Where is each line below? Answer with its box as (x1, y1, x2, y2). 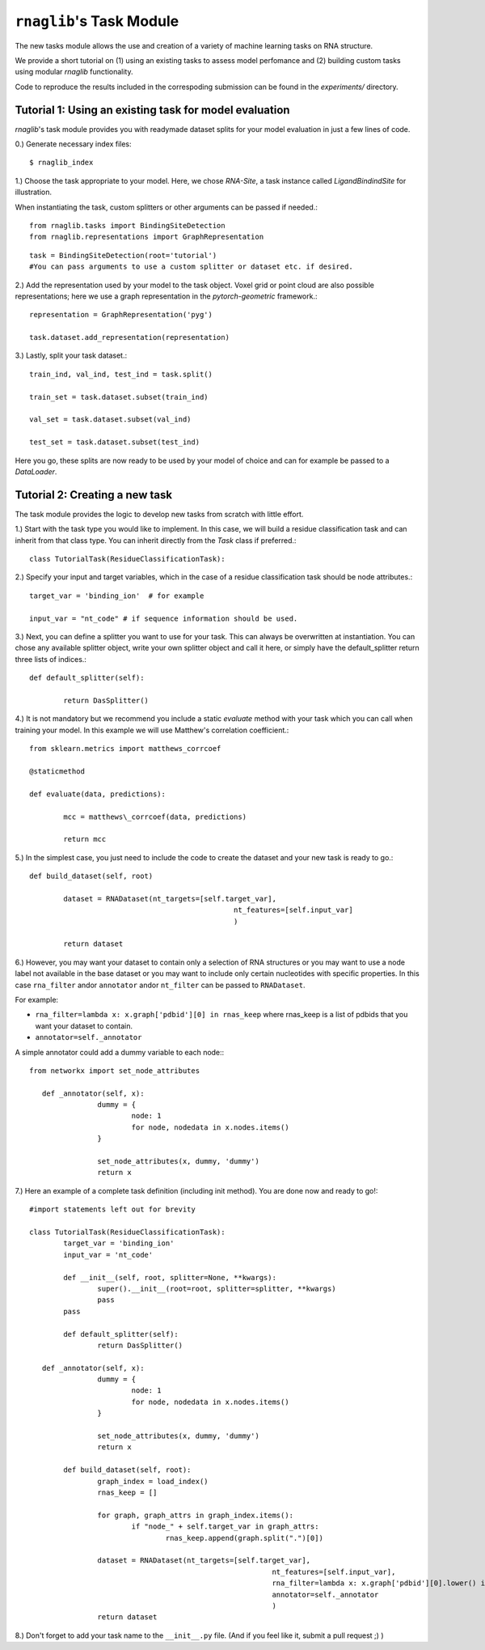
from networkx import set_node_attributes (29, 1066, 200, 1075)
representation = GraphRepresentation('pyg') (29, 310, 213, 320)
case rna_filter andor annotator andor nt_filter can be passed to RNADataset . (15, 980, 306, 990)
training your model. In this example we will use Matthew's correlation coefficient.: (15, 725, 289, 735)
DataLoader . (15, 467, 57, 477)
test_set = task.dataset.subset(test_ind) (29, 438, 200, 447)
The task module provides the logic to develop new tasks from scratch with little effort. (15, 509, 304, 519)
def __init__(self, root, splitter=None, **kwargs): (63, 1273, 276, 1282)
